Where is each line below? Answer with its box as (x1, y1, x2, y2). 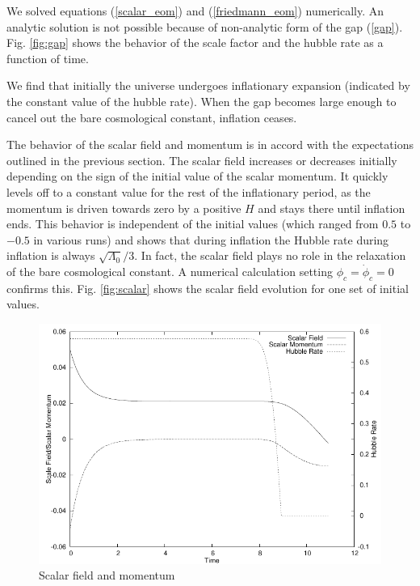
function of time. (6, 49, 89, 66)
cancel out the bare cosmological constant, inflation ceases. (6, 108, 297, 125)
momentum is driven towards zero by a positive (6, 199, 241, 216)
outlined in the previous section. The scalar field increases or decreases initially (6, 151, 397, 168)
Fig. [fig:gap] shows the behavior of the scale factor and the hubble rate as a (6, 34, 384, 51)
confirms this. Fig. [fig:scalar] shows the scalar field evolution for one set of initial (6, 279, 409, 296)
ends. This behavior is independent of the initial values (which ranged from (6, 215, 379, 232)
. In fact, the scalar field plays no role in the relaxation (134, 247, 406, 264)
